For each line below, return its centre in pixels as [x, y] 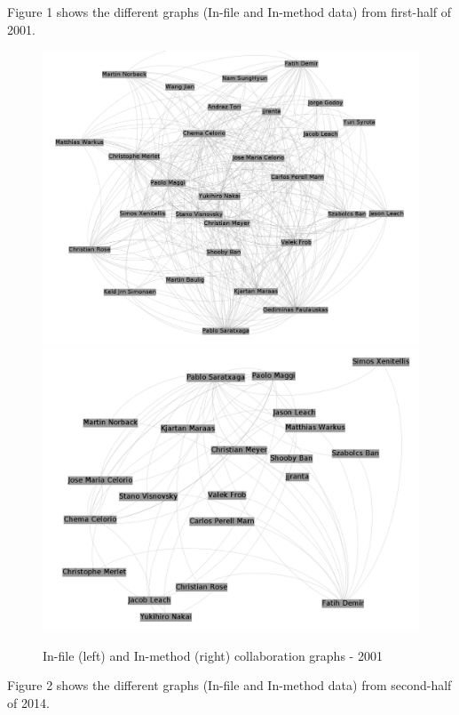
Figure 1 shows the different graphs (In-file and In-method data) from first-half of [229, 12]
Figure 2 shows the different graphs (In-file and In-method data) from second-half [229, 685]
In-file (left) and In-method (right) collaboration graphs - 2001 [213, 655]
